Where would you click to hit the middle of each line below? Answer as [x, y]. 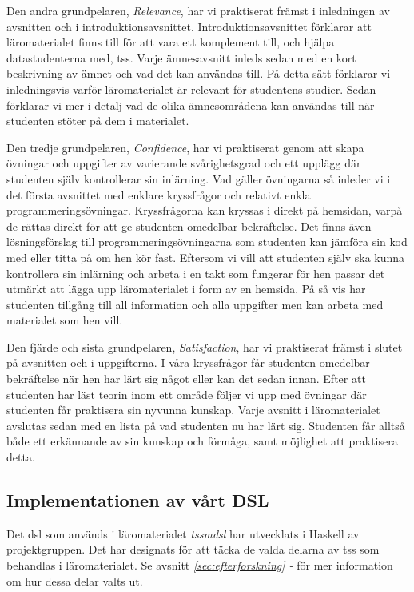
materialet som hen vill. [65, 320]
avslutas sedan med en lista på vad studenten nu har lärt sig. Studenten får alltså [206, 425]
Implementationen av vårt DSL [138, 500]
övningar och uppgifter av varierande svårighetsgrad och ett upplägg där [184, 163]
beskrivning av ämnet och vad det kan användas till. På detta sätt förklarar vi [199, 73]
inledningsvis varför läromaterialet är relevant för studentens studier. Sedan [191, 89]
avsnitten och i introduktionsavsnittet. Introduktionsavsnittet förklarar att [189, 26]
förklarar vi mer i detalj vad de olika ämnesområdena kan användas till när [191, 105]
